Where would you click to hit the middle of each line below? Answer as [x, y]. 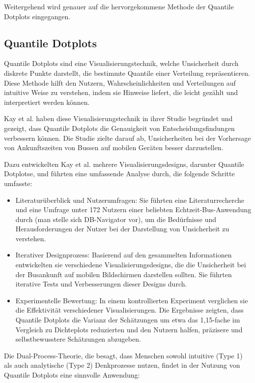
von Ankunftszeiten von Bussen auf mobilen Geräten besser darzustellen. [114, 147]
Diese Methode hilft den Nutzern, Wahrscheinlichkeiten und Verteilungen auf [120, 82]
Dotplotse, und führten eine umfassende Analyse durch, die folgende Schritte [119, 174]
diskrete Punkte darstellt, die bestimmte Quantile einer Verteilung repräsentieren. [127, 73]
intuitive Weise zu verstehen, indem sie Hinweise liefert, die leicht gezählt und [121, 92]
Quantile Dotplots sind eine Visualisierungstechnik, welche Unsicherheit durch [121, 63]
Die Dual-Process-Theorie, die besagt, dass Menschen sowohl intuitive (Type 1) [123, 355]
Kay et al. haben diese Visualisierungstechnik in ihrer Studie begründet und [118, 118]
